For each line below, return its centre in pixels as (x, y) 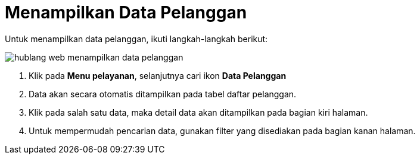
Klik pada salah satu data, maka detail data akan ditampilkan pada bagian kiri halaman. (198, 112)
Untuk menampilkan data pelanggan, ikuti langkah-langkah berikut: (136, 39)
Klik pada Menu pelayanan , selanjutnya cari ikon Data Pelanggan (158, 75)
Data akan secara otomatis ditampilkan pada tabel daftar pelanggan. (163, 94)
